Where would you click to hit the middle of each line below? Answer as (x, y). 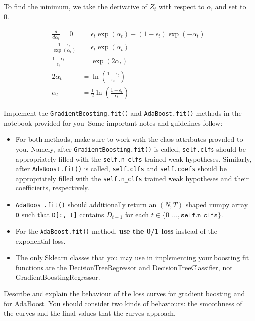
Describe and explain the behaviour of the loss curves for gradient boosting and (125, 294)
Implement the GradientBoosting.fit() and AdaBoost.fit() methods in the (123, 113)
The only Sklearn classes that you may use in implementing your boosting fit (132, 257)
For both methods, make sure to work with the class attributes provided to (129, 139)
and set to (231, 6)
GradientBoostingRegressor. (58, 277)
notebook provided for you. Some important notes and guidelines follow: (113, 122)
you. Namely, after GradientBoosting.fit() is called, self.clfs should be (131, 149)
